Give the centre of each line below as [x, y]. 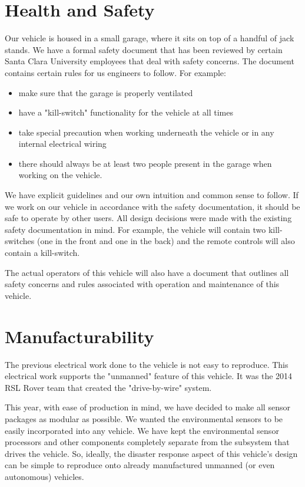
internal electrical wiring [62, 144]
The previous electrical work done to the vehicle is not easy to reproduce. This [147, 364]
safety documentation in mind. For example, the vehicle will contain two [135, 229]
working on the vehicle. [60, 175]
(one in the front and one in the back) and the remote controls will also [166, 241]
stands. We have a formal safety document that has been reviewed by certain [144, 49]
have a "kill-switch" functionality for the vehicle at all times [126, 112]
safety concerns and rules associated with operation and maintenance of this [142, 284]
